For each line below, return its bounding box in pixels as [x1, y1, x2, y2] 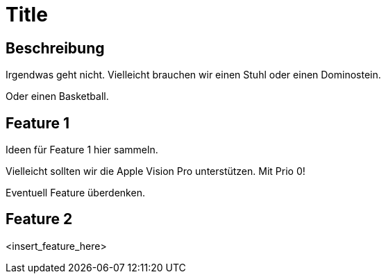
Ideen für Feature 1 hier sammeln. [6, 144, 158, 156]
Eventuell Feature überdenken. [6, 187, 145, 199]
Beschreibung [6, 39, 105, 57]
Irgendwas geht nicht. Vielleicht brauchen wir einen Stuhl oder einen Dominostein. [6, 69, 381, 81]
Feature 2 [6, 210, 73, 228]
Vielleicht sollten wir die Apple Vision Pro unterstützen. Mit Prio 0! [6, 165, 305, 178]
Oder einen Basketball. [6, 90, 109, 103]
